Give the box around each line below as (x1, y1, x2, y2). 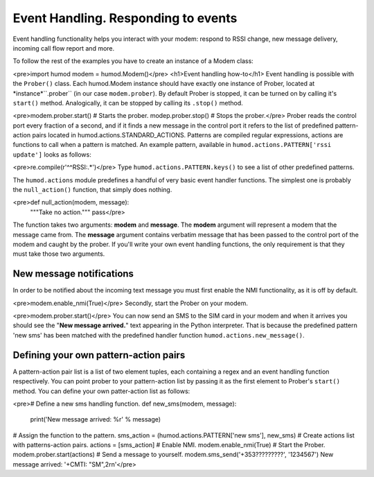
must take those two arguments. (12, 250, 105, 258)
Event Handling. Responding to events (12, 10, 238, 26)
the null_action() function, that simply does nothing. (12, 186, 172, 194)
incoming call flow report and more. (12, 44, 115, 52)
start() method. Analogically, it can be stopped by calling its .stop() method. (12, 98, 244, 107)
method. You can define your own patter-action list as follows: (12, 387, 190, 395)
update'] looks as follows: (12, 150, 91, 159)
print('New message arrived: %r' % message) (30, 415, 161, 424)
